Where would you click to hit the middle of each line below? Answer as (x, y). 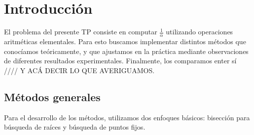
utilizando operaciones (200, 32)
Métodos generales (52, 96)
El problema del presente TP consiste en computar (81, 32)
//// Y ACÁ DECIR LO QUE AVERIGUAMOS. (79, 70)
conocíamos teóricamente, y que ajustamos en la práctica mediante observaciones (126, 51)
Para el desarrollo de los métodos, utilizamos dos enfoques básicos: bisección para (127, 117)
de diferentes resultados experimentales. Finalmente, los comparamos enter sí (120, 61)
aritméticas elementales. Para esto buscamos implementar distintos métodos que (125, 41)
